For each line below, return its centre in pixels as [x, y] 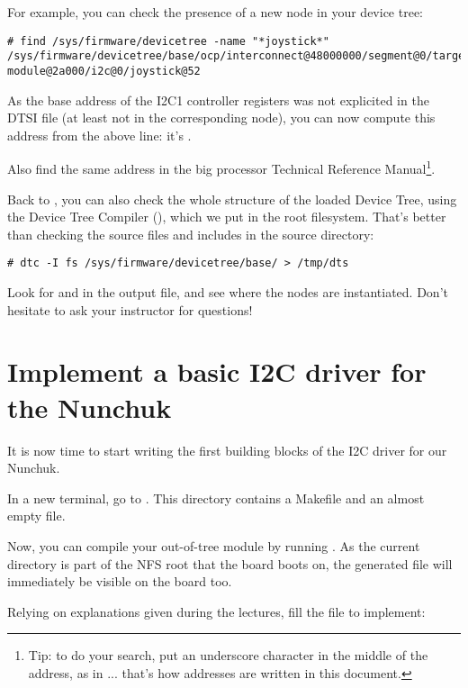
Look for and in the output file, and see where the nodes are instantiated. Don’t [228, 292]
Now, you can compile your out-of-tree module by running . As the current [214, 545]
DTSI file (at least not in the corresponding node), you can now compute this [221, 118]
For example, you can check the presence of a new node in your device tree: [215, 12]
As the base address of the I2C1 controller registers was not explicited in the [218, 100]
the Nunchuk [90, 407]
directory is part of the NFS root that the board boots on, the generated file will [230, 563]
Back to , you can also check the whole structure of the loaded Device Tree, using [232, 199]
